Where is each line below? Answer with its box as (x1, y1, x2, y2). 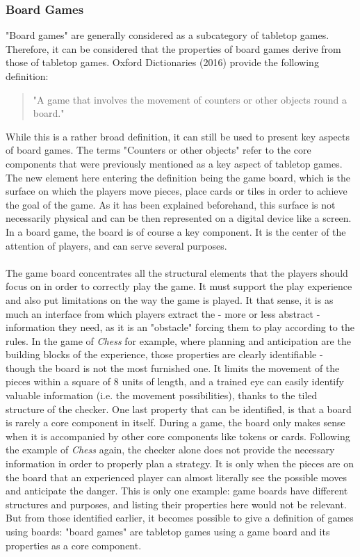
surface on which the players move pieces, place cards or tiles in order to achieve (6, 184, 347, 198)
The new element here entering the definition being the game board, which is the (6, 170, 351, 184)
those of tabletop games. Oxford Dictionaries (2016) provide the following (6, 55, 319, 70)
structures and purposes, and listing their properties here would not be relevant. (6, 497, 347, 511)
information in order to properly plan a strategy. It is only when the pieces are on (6, 456, 354, 471)
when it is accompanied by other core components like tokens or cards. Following (6, 428, 350, 443)
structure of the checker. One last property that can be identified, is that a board (6, 401, 352, 416)
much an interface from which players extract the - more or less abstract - (6, 306, 320, 321)
